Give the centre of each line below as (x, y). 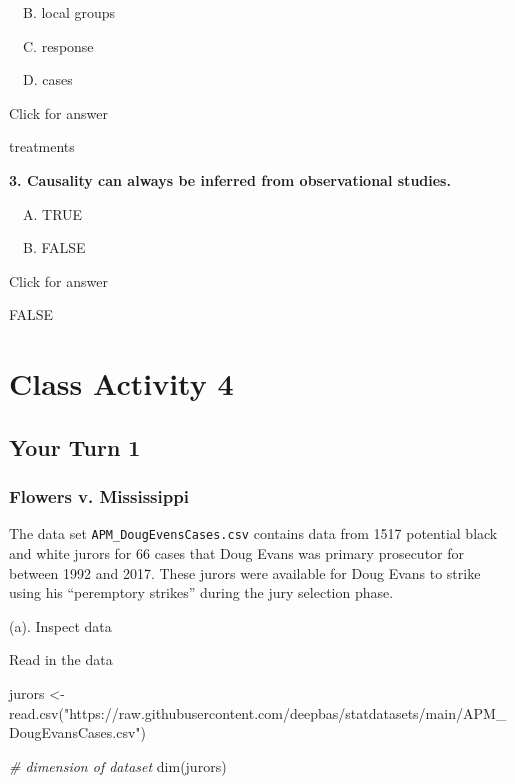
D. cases (48, 79)
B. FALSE (54, 247)
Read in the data (61, 659)
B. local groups (69, 12)
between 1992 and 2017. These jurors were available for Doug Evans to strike (245, 572)
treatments (42, 146)
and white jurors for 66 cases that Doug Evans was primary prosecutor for (236, 552)
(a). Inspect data (60, 625)
